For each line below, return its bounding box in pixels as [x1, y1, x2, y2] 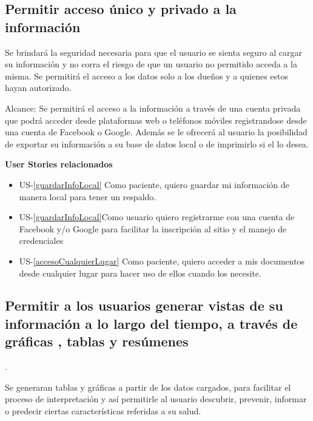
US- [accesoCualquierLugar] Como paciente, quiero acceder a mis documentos [19, 254, 305, 267]
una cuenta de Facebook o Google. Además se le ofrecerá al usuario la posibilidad [5, 126, 308, 138]
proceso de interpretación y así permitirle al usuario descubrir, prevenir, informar [5, 392, 307, 405]
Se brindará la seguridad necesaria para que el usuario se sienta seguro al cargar [5, 45, 303, 58]
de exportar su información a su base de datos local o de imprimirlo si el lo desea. [5, 137, 309, 150]
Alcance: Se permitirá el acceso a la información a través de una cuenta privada [5, 101, 301, 114]
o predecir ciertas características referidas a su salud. [5, 404, 201, 417]
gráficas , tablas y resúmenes [5, 332, 189, 351]
